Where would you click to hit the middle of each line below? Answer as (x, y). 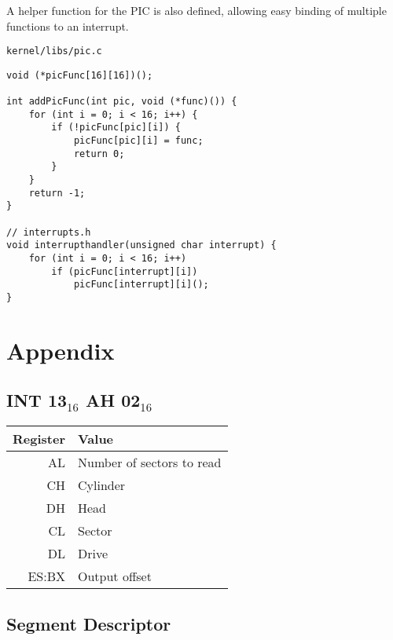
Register (39, 439)
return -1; (57, 193)
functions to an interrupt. (68, 26)
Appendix (61, 350)
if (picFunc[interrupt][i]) (125, 271)
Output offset (114, 576)
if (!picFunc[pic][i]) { (116, 128)
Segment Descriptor (89, 623)
